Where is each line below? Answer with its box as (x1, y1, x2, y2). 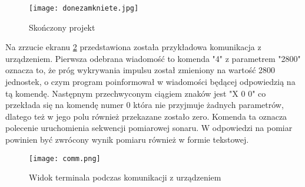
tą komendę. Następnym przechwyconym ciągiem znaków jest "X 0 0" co (5, 87, 266, 99)
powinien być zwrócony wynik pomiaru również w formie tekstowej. (5, 133, 249, 145)
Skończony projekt (29, 21, 95, 33)
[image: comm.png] (29, 154, 101, 163)
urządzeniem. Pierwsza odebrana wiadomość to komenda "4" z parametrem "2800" (5, 52, 301, 64)
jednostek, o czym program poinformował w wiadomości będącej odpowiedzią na (5, 76, 296, 88)
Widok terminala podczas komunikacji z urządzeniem (29, 171, 221, 183)
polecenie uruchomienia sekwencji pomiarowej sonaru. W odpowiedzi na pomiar (5, 122, 293, 134)
